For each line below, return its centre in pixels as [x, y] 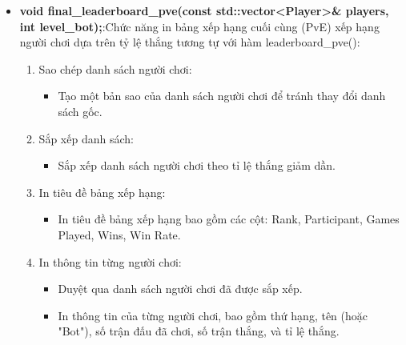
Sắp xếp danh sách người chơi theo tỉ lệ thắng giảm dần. [197, 165]
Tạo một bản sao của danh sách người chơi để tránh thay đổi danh [222, 96]
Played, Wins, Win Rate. [119, 234]
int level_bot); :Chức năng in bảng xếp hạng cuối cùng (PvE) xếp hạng [199, 26]
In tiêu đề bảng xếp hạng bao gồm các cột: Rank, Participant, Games [229, 219]
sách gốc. [80, 111]
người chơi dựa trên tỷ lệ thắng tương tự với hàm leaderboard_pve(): [190, 42]
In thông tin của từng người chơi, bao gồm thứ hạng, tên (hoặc [213, 315]
